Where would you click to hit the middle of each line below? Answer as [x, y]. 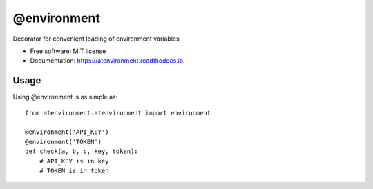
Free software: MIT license [68, 51]
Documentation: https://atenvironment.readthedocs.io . [108, 61]
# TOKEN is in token [74, 170]
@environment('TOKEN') [64, 142]
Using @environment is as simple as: [65, 97]
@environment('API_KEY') [67, 132]
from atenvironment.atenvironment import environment [118, 113]
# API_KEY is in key [74, 161]
